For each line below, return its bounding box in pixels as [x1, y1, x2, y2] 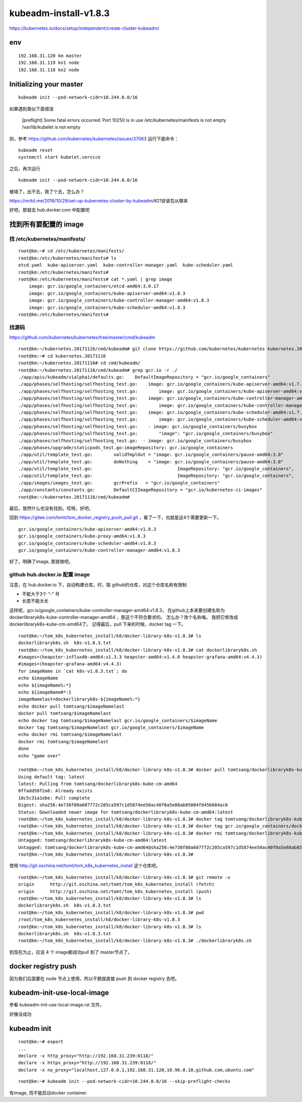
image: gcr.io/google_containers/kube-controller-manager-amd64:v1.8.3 [28, 298, 209, 303]
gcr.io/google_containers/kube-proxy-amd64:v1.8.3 [18, 533, 146, 539]
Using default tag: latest [18, 774, 85, 780]
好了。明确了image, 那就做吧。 [9, 559, 73, 565]
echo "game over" [18, 753, 61, 759]
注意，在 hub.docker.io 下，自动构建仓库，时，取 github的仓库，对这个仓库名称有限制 [9, 582, 187, 588]
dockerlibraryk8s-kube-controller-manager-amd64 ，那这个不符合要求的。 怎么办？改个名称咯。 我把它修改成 [9, 614, 239, 621]
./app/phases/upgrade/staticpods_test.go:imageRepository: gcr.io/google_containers [18, 445, 234, 450]
